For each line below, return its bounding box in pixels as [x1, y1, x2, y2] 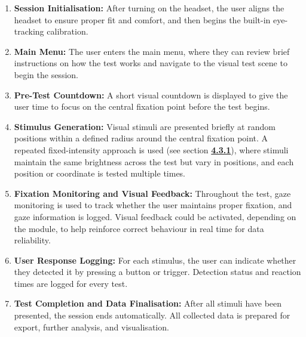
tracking [14, 25, 44, 38]
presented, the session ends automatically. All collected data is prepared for [14, 309, 290, 321]
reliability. [14, 234, 51, 246]
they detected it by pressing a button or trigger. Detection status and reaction [14, 265, 301, 278]
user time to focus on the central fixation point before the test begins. [14, 100, 270, 113]
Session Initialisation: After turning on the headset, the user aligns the [14, 2, 284, 14]
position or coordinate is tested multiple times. [14, 167, 186, 180]
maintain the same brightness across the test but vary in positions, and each [14, 155, 294, 168]
